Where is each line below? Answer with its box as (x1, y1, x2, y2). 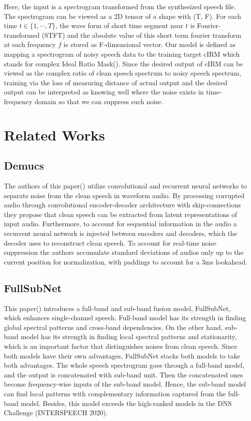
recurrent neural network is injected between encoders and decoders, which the (4, 228, 237, 238)
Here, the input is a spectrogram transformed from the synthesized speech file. (4, 1, 236, 11)
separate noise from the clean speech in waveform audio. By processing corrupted (4, 190, 245, 200)
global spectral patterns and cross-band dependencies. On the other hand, (4, 322, 223, 332)
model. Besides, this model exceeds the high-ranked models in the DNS (21, 398, 232, 408)
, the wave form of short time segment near (55, 20, 183, 31)
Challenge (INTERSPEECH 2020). (4, 407, 108, 418)
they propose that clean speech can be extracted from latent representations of (4, 209, 237, 219)
